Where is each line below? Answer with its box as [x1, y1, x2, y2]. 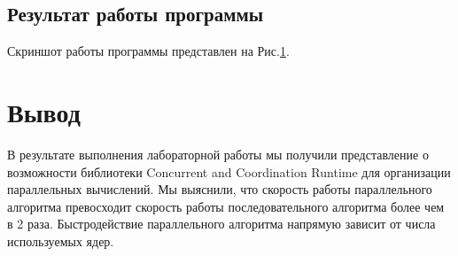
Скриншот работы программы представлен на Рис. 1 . [7, 42, 290, 60]
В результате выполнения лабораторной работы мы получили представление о [7, 144, 429, 163]
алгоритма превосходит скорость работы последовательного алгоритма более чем [7, 197, 445, 215]
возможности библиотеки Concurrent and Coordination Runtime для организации [7, 162, 451, 181]
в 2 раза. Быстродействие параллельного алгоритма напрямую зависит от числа [7, 214, 436, 233]
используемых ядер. [7, 231, 114, 250]
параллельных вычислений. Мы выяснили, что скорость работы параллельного [7, 180, 432, 198]
